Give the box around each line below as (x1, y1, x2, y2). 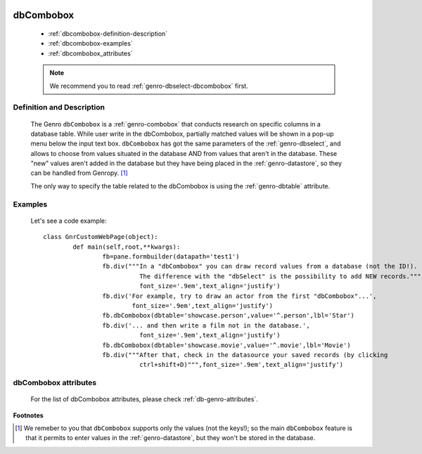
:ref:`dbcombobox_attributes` (48, 49, 133, 58)
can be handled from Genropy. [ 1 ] (30, 169, 128, 177)
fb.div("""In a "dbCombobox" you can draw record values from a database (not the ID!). (102, 262, 418, 271)
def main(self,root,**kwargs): (72, 242, 181, 251)
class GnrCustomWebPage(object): (43, 233, 158, 241)
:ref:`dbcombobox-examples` (48, 39, 133, 48)
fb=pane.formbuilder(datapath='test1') (102, 253, 240, 260)
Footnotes (13, 411, 44, 420)
